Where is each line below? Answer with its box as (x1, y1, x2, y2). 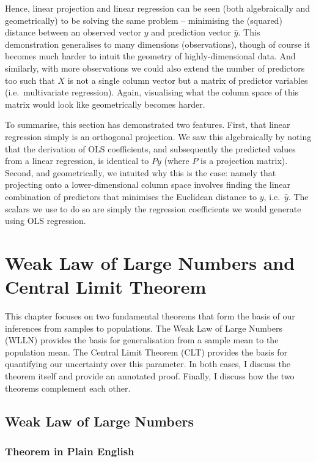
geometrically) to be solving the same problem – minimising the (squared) (5, 13, 282, 26)
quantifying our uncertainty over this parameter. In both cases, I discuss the (5, 357, 290, 370)
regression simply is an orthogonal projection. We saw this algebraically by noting (5, 130, 312, 143)
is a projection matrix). (200, 154, 288, 167)
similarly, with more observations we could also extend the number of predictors (5, 61, 305, 74)
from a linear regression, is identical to (5, 154, 149, 167)
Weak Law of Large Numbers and (5, 250, 295, 275)
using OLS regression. (5, 214, 86, 227)
